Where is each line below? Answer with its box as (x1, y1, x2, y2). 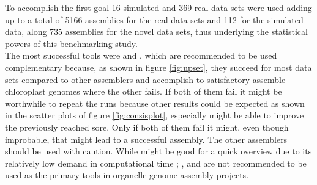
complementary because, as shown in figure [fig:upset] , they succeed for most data (5, 60, 312, 73)
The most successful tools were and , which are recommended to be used (5, 49, 277, 62)
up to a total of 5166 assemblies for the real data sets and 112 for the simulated (5, 13, 304, 26)
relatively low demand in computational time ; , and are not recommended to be (5, 156, 307, 169)
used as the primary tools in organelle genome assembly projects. (5, 169, 249, 181)
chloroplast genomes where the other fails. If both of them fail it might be (5, 85, 282, 98)
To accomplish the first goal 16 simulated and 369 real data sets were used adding (5, 1, 312, 13)
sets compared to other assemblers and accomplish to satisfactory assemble (5, 73, 286, 85)
